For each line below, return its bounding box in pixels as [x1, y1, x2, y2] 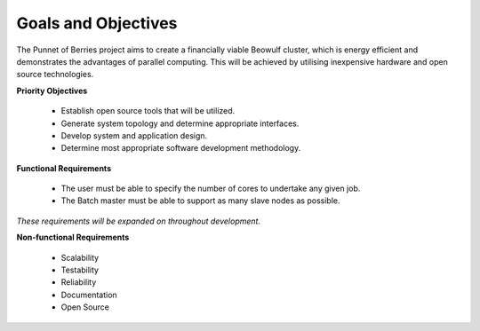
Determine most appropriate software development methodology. [60, 143, 301, 154]
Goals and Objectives [16, 13, 178, 33]
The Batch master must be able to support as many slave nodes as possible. [60, 195, 340, 206]
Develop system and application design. [60, 130, 208, 141]
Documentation [60, 289, 117, 300]
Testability [60, 264, 100, 275]
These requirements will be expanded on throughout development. [16, 216, 261, 226]
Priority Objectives [16, 85, 88, 96]
